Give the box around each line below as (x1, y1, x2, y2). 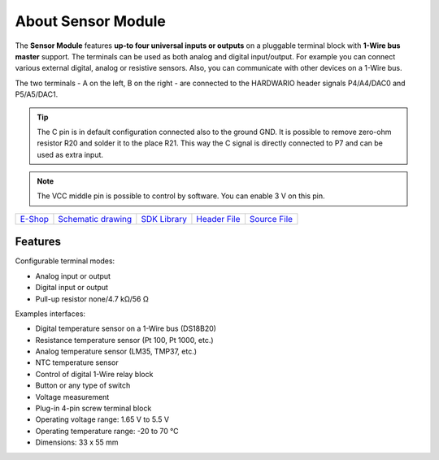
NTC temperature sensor (35, 358, 119, 367)
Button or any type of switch (35, 380, 131, 390)
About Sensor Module (15, 12, 166, 30)
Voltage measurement (35, 392, 110, 401)
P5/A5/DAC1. (15, 89, 59, 99)
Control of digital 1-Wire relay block (35, 369, 154, 379)
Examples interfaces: (15, 309, 85, 319)
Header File (196, 213, 241, 224)
